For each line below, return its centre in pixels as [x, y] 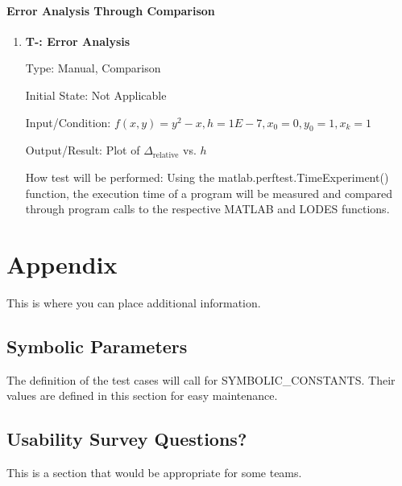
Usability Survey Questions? [127, 439]
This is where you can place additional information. [134, 302]
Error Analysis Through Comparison [111, 10]
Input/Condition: [68, 122]
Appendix [62, 264]
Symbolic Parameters [97, 346]
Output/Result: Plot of [83, 150]
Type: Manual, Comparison [93, 68]
